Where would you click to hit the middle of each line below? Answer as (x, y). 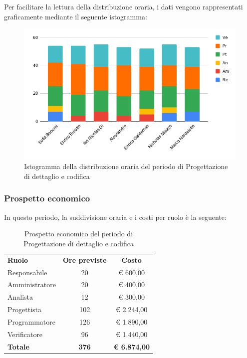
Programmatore (31, 321)
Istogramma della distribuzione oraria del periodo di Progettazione (126, 166)
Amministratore (32, 284)
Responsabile (27, 272)
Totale (18, 346)
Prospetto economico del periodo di (79, 234)
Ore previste (85, 260)
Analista (20, 297)
